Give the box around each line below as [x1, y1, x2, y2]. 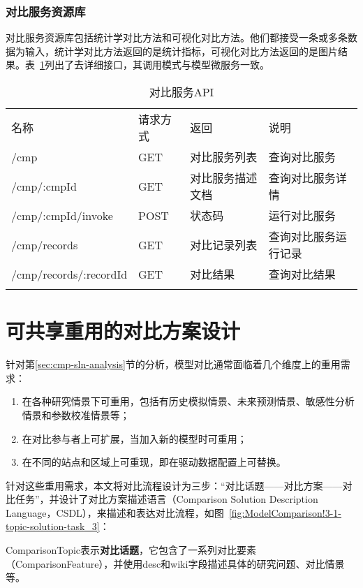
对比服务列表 [190, 149, 258, 165]
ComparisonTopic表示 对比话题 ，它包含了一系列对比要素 [6, 543, 257, 557]
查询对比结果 [268, 266, 336, 282]
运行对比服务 [268, 207, 336, 223]
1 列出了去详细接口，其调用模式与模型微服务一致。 [40, 57, 269, 72]
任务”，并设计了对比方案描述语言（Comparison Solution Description [15, 492, 318, 506]
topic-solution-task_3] [6, 519, 100, 534]
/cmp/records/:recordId [11, 265, 128, 282]
